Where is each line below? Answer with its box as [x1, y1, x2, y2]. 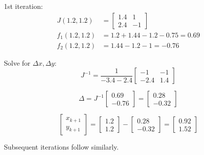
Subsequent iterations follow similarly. [4, 142, 119, 152]
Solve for [4, 57, 31, 68]
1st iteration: [4, 1, 43, 11]
